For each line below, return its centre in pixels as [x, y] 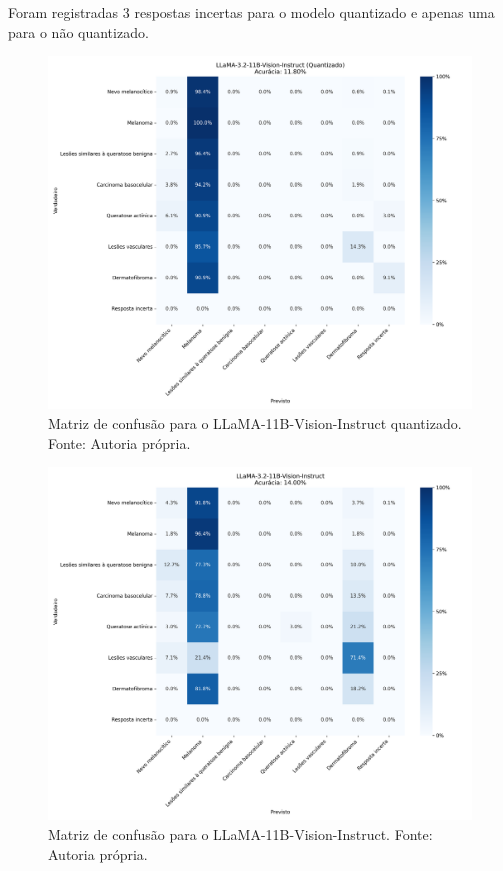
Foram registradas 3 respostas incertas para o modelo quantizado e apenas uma [251, 12]
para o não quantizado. [78, 31]
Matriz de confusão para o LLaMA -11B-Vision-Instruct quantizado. [255, 422]
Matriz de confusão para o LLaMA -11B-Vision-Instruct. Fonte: [240, 833]
